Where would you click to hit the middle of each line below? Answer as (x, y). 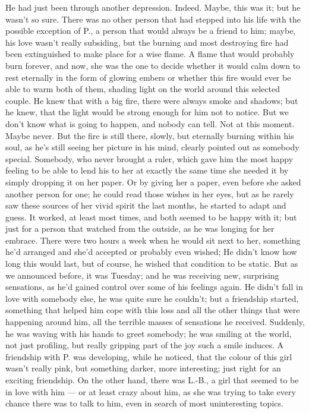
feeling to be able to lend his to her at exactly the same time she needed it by (147, 170)
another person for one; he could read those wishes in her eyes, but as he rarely (150, 193)
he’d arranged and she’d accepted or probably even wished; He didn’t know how (151, 252)
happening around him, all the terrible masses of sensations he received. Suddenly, (155, 322)
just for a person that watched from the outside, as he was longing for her (140, 228)
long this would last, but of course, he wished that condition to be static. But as (152, 264)
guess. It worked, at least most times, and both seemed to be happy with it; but (151, 217)
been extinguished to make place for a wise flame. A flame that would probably (150, 54)
